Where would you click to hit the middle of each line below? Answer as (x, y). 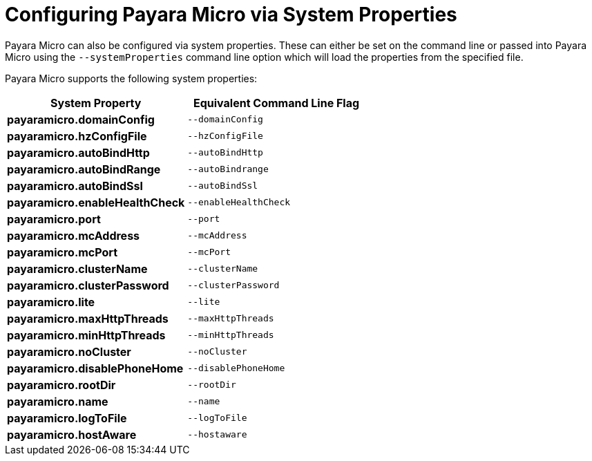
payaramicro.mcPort (62, 252)
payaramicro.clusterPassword (88, 285)
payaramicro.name (58, 401)
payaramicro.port (54, 219)
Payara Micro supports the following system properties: (131, 78)
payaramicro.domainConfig (81, 119)
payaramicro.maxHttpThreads (88, 318)
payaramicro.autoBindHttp (78, 152)
